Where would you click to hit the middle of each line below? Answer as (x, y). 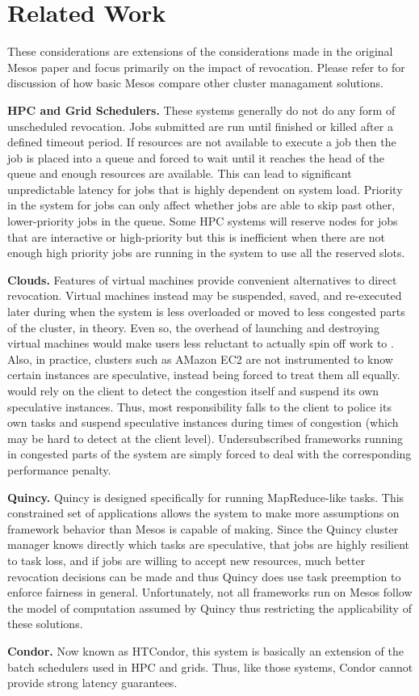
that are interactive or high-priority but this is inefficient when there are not (196, 236)
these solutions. (45, 624)
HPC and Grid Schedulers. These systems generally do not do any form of (201, 110)
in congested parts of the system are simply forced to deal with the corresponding (209, 454)
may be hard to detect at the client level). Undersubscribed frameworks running (205, 438)
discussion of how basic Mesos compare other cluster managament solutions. (195, 83)
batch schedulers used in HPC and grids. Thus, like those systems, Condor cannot (210, 666)
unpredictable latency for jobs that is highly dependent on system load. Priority (205, 189)
